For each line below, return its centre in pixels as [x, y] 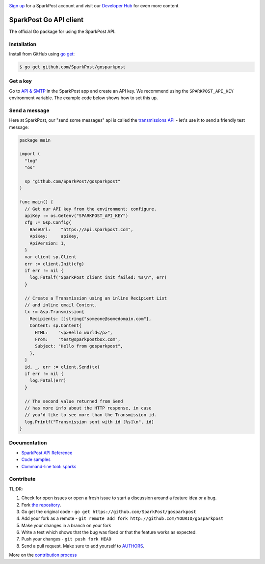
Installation [23, 44]
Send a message [29, 110]
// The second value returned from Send [74, 401]
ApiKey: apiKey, [54, 236]
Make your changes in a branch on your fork [66, 525]
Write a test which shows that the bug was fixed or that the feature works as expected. [109, 532]
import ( [30, 154]
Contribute [22, 479]
